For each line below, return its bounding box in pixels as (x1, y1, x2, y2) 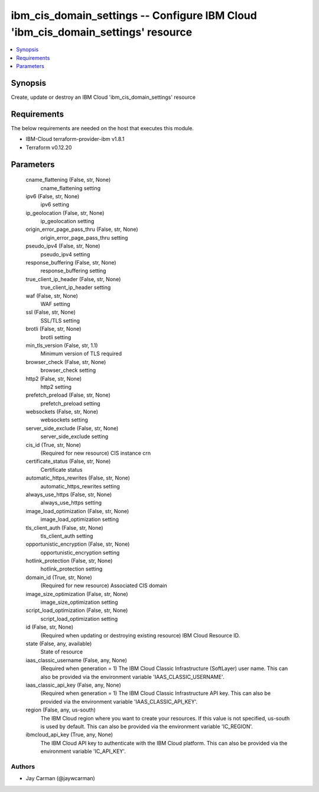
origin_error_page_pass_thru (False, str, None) (25, 226, 138, 233)
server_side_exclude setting (40, 433, 109, 440)
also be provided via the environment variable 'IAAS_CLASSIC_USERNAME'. (40, 673, 224, 680)
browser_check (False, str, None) (25, 358, 106, 365)
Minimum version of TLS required (40, 350, 122, 358)
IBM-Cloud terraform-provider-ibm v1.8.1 (25, 136, 125, 143)
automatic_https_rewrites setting (40, 482, 121, 490)
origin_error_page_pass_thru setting (40, 234, 128, 241)
